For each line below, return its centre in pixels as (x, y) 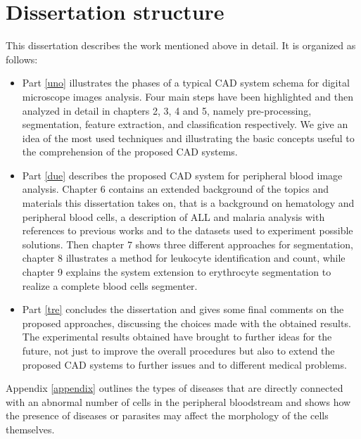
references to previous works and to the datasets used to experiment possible (188, 230)
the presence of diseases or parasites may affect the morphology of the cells (167, 415)
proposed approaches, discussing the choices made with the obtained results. (186, 323)
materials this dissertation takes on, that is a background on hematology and (188, 203)
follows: (22, 59)
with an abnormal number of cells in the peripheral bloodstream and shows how (178, 401)
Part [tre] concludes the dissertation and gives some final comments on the (183, 309)
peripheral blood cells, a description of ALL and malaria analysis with (173, 216)
